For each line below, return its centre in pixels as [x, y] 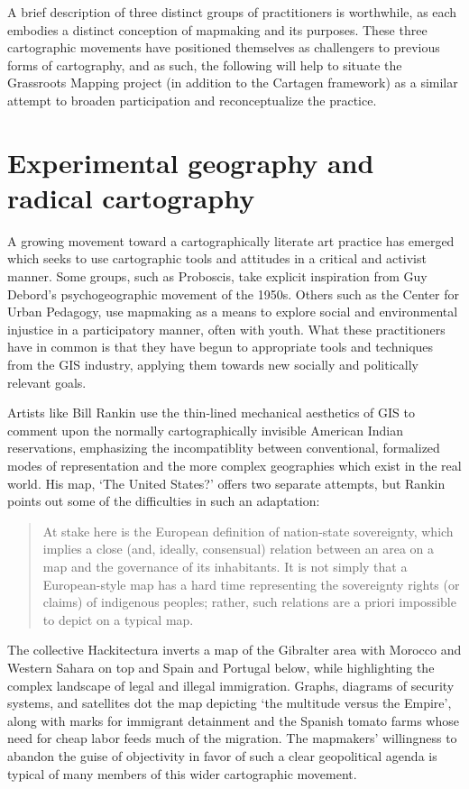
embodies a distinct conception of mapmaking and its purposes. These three [217, 29]
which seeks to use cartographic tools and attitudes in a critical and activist [217, 258]
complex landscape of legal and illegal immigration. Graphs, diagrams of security [231, 685]
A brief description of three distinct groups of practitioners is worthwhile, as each [232, 12]
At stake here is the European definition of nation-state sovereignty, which [248, 531]
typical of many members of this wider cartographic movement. [182, 773]
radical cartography [131, 197]
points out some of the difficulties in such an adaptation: [164, 501]
